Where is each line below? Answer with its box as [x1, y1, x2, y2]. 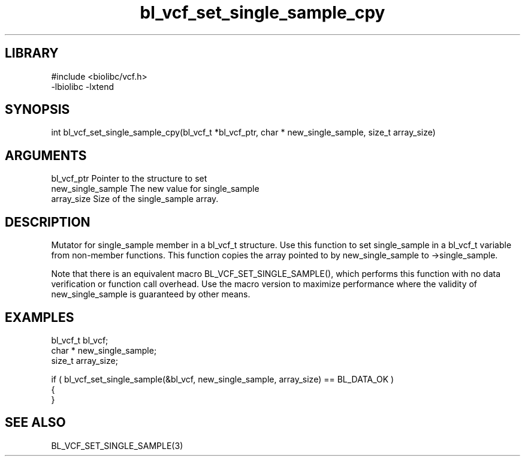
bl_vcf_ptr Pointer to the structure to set [51, 173, 207, 184]
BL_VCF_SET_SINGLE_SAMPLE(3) [51, 440, 183, 451]
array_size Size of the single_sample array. [51, 194, 219, 204]
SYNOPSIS [5, 102, 70, 117]
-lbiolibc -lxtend [51, 81, 114, 92]
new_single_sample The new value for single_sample [51, 183, 260, 194]
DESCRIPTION [5, 214, 90, 230]
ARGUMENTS [5, 147, 87, 163]
